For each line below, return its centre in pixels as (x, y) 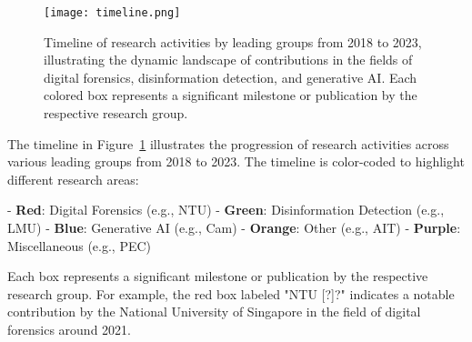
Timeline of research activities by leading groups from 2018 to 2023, (233, 41)
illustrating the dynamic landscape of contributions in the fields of (228, 60)
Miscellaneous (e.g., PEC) (80, 245)
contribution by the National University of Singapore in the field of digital (214, 312)
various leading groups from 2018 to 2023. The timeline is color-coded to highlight (236, 161)
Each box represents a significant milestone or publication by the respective (218, 276)
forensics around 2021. (69, 329)
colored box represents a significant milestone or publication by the (231, 95)
